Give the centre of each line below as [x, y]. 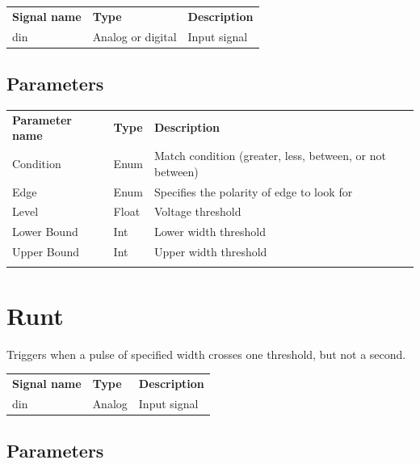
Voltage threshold [197, 211]
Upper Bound [46, 252]
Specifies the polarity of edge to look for [253, 191]
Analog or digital [134, 36]
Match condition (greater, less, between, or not [270, 156]
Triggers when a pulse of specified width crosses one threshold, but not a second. [206, 354]
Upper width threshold [210, 252]
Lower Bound [45, 232]
